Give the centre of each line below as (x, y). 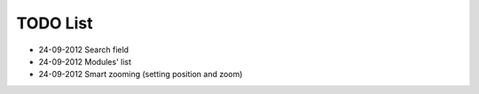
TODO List (55, 23)
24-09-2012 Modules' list (85, 61)
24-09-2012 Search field (83, 50)
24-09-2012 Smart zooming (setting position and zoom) (141, 74)
